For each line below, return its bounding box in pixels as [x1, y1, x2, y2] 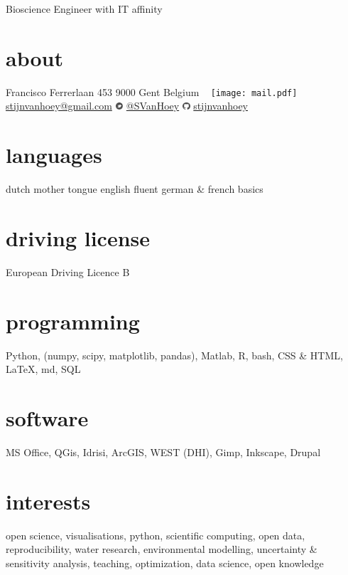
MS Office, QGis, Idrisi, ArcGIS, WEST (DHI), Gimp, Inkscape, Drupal [6, 444, 321, 459]
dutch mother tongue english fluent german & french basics [6, 181, 263, 196]
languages [6, 140, 102, 169]
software [6, 403, 89, 432]
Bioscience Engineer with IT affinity [6, 1, 163, 16]
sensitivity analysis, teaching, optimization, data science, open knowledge [6, 555, 324, 570]
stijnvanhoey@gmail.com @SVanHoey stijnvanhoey [6, 98, 249, 113]
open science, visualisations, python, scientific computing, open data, [6, 527, 305, 542]
